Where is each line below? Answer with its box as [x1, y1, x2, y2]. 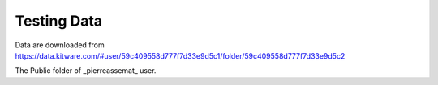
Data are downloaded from [15, 40, 105, 50]
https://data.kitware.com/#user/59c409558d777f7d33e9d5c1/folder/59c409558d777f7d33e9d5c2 [15, 51, 346, 60]
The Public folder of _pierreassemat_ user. [15, 66, 157, 75]
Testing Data [15, 12, 103, 30]
